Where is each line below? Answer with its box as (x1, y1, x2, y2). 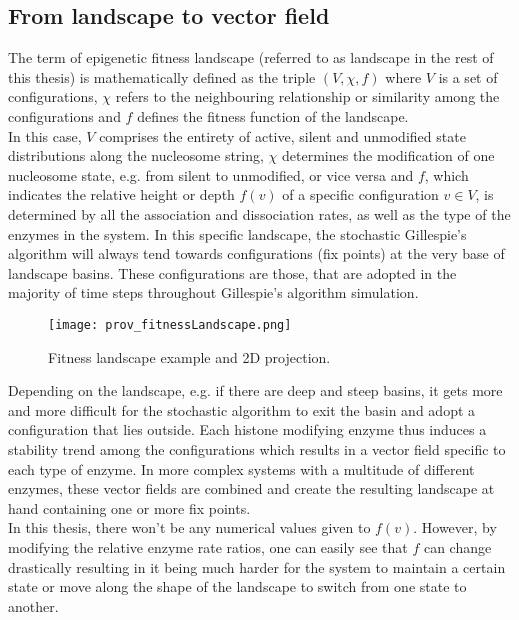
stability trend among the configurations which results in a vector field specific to (8, 438, 506, 459)
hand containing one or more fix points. (8, 497, 251, 518)
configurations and (8, 105, 121, 126)
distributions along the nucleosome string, (8, 145, 264, 166)
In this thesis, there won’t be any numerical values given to (8, 517, 371, 538)
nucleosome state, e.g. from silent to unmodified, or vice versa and (8, 164, 414, 185)
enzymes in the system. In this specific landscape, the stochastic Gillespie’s (8, 223, 467, 244)
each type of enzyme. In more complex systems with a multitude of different (8, 458, 475, 479)
